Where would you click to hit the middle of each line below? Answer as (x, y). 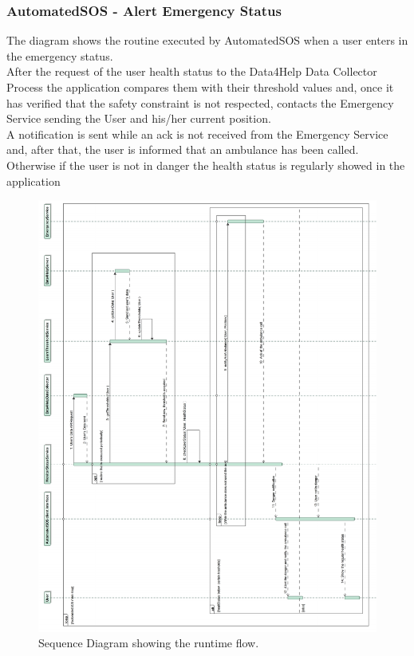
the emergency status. (60, 55)
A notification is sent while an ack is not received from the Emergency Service (197, 134)
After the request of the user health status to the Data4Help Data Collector (192, 71)
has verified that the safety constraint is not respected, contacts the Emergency (200, 102)
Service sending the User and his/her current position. (139, 118)
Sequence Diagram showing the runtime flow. (149, 643)
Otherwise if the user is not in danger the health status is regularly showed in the (206, 165)
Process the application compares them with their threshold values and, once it (200, 87)
